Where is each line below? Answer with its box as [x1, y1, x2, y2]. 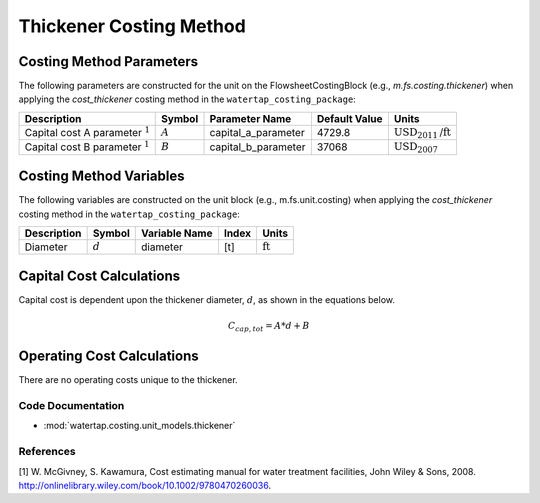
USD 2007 [393, 140, 439, 155]
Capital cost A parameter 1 [24, 124, 150, 140]
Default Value [316, 111, 383, 125]
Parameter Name [209, 111, 292, 125]
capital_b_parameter [209, 140, 306, 154]
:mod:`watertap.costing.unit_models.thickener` [43, 420, 236, 432]
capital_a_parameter [209, 126, 305, 140]
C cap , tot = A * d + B [227, 320, 310, 334]
